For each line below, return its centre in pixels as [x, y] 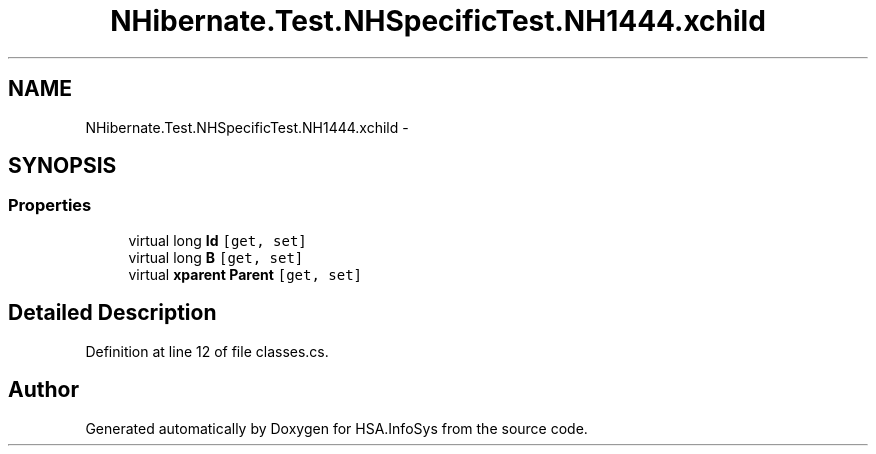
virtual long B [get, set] [216, 257]
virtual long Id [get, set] [217, 240]
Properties [50, 205]
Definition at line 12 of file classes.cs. [207, 351]
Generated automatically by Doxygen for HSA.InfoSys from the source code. [336, 428]
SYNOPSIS [62, 166]
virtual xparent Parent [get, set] [245, 274]
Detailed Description [112, 313]
